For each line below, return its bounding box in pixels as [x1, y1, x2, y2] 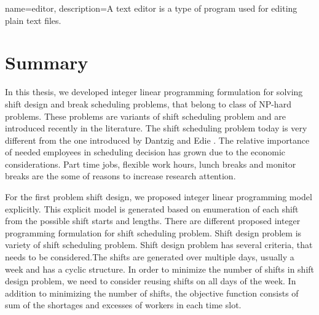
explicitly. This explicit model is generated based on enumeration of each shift [5, 202, 299, 215]
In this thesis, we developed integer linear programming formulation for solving [5, 85, 303, 98]
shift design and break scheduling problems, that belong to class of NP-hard [5, 97, 291, 110]
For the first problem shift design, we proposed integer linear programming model [5, 190, 312, 203]
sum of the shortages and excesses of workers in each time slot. [5, 298, 242, 311]
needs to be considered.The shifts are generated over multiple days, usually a [5, 251, 294, 263]
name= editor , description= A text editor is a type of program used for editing [5, 2, 297, 14]
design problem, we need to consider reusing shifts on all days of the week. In [5, 274, 296, 287]
